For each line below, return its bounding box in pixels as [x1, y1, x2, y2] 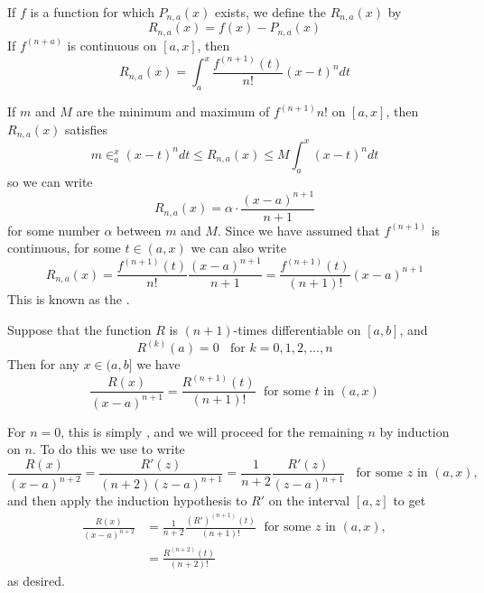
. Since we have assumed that [217, 220, 380, 239]
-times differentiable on [233, 320, 361, 339]
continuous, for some [7, 238, 121, 257]
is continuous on [67, 35, 157, 54]
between [116, 220, 162, 239]
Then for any [7, 355, 79, 374]
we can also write [191, 238, 286, 257]
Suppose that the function [7, 320, 152, 339]
